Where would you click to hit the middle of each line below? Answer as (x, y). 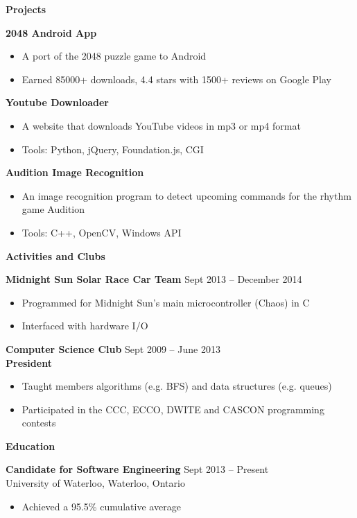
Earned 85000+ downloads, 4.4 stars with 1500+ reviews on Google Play (176, 79)
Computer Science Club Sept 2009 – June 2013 (113, 348)
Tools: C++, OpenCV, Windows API (102, 232)
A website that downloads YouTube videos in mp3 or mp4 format (161, 125)
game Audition (53, 209)
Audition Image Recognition (75, 172)
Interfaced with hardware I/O (85, 326)
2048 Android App (51, 32)
